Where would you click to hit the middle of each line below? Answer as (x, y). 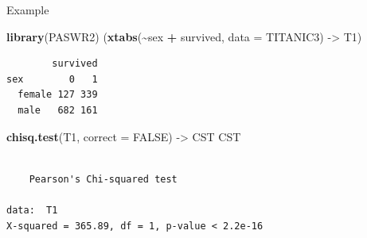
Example (28, 10)
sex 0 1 (52, 79)
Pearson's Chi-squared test (103, 179)
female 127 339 (58, 95)
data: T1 (32, 210)
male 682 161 (58, 110)
